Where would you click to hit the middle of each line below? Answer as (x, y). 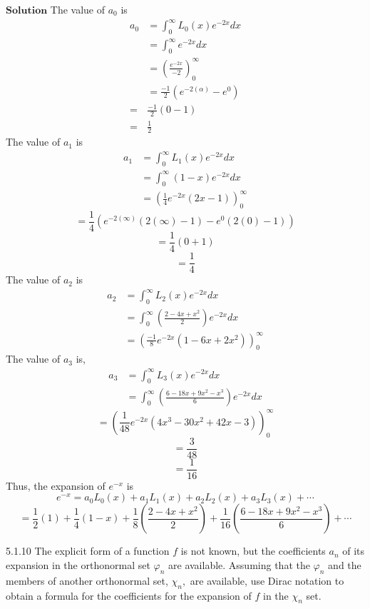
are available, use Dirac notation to (267, 580)
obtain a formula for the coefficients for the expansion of (129, 595)
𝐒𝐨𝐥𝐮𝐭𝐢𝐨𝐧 (27, 11)
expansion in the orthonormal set (78, 564)
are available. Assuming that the (239, 564)
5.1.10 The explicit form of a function (88, 551)
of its (354, 551)
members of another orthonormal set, (87, 580)
